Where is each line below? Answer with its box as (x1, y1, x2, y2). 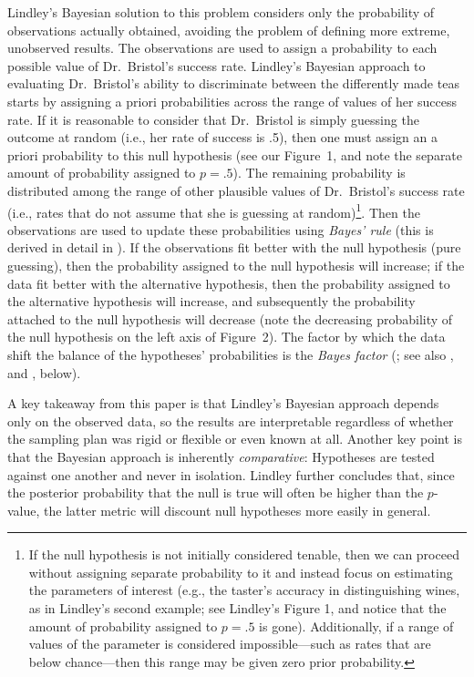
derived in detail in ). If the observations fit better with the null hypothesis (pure (7, 238, 461, 257)
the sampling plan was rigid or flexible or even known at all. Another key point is (7, 429, 462, 448)
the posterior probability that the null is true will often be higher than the (7, 483, 424, 502)
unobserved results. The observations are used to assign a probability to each (7, 38, 438, 57)
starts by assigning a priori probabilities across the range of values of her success (7, 91, 458, 110)
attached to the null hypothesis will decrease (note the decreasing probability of (7, 309, 453, 328)
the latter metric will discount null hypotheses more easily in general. (44, 500, 431, 519)
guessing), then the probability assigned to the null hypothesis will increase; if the (7, 255, 465, 274)
